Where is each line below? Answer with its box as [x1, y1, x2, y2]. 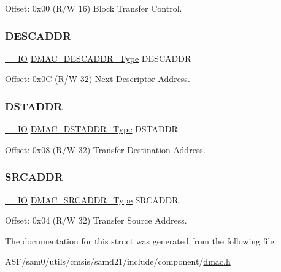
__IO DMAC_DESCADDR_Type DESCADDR [5, 51, 191, 64]
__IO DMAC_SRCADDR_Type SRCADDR [5, 193, 179, 206]
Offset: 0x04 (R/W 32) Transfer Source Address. [5, 214, 187, 227]
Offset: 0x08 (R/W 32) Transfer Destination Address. [5, 143, 206, 156]
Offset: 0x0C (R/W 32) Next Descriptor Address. [5, 72, 190, 85]
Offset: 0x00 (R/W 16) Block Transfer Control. [5, 2, 182, 14]
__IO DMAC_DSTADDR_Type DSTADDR [5, 123, 178, 135]
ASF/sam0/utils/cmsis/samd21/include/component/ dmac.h [5, 255, 231, 268]
